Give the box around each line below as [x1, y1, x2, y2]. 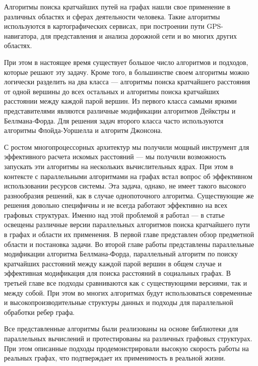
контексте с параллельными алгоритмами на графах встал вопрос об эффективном [4, 171, 253, 181]
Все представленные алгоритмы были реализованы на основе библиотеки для [4, 323, 238, 334]
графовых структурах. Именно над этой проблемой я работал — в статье [4, 209, 225, 220]
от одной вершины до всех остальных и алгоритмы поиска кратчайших [4, 86, 219, 96]
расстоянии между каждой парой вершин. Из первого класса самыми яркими [4, 96, 237, 106]
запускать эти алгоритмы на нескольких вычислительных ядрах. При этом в [4, 161, 234, 171]
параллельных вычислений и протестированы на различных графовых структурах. [4, 333, 253, 343]
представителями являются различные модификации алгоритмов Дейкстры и [4, 105, 236, 116]
